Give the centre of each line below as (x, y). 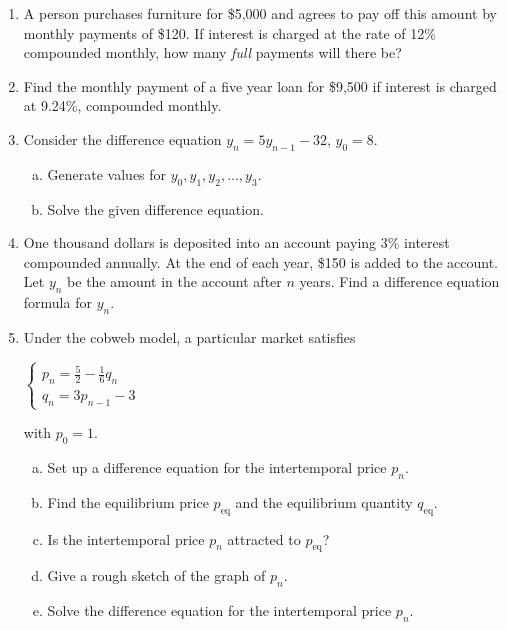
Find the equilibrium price (128, 501)
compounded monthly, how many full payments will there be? (212, 52)
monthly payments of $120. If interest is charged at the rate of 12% (229, 32)
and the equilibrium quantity (324, 501)
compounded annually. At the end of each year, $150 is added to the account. (260, 261)
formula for (57, 302)
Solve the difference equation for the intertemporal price (219, 610)
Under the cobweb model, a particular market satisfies (189, 336)
